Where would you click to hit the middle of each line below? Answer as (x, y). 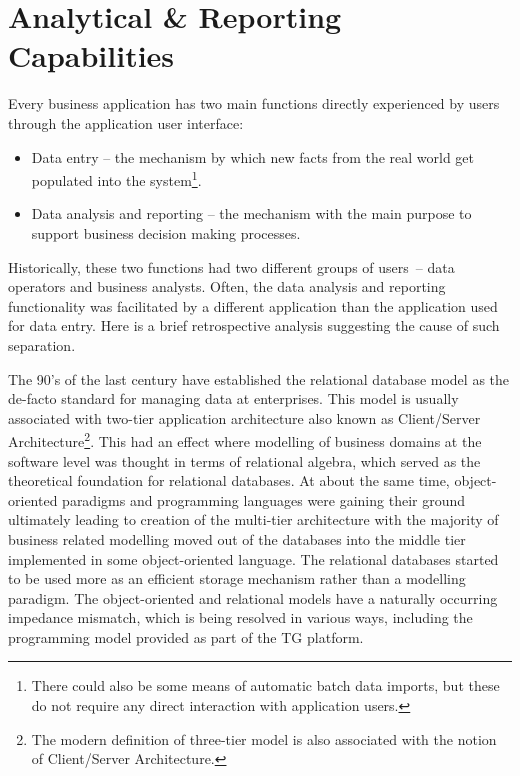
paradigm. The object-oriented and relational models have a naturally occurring (253, 597)
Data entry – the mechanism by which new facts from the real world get (253, 156)
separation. (42, 344)
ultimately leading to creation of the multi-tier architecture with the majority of (253, 519)
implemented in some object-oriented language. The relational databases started (253, 558)
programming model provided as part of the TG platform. (186, 636)
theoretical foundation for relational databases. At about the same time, (229, 480)
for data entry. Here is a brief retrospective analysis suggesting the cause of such (254, 325)
